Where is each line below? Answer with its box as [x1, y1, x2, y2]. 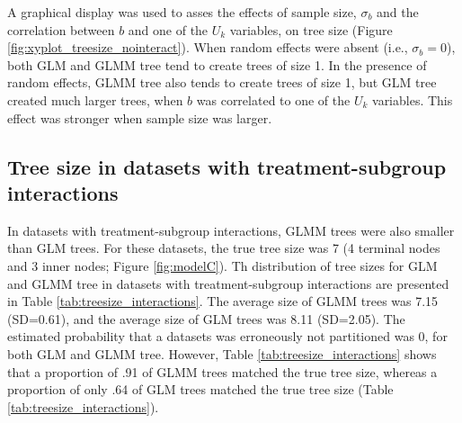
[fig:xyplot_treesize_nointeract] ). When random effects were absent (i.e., [7, 38, 408, 57]
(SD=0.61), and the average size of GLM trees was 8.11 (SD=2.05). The [7, 309, 405, 328]
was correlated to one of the [196, 90, 351, 109]
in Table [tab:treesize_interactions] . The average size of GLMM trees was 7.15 [7, 292, 439, 310]
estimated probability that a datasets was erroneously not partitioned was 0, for [7, 327, 448, 346]
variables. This [372, 90, 453, 109]
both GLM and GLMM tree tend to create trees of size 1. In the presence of [7, 55, 427, 74]
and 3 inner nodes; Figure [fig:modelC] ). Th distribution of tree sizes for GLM [7, 256, 438, 274]
